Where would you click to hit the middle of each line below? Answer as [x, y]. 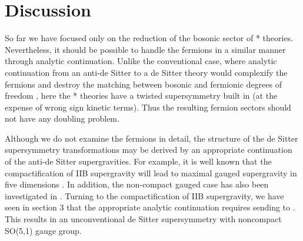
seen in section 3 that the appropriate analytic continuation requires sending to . [150, 207]
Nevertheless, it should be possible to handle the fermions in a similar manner [145, 49]
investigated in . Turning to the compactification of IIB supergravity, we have [144, 195]
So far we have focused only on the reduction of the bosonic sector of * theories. [149, 38]
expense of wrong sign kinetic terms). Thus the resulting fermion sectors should [148, 107]
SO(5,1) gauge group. [43, 230]
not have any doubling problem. [62, 118]
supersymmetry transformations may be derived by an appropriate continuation [149, 150]
